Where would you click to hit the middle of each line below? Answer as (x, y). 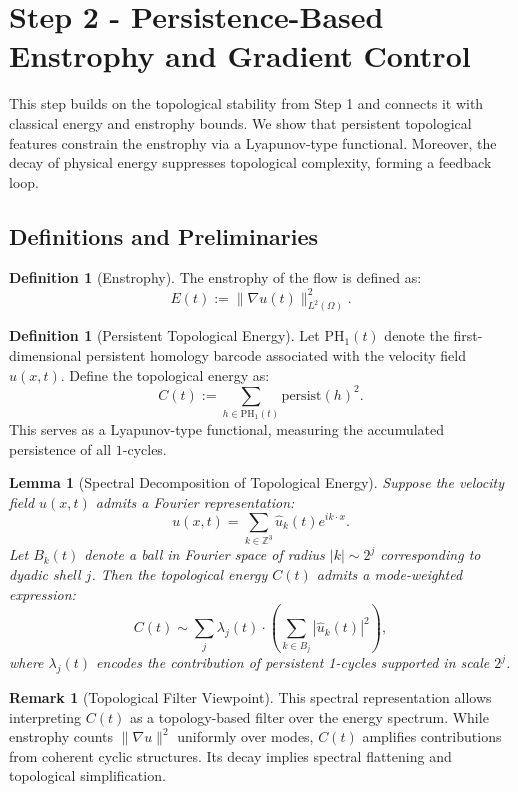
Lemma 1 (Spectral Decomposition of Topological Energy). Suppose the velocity (256, 482)
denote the (416, 335)
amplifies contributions (432, 736)
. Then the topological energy (179, 573)
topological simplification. (87, 775)
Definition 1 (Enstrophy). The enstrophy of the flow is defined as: (215, 277)
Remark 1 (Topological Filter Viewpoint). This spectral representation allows (250, 696)
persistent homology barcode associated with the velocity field (276, 355)
